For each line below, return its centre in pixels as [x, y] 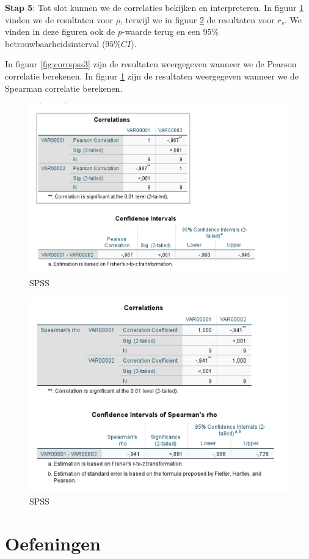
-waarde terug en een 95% [170, 31]
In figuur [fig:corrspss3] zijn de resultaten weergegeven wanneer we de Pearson [151, 64]
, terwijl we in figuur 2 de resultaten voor [198, 19]
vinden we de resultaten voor [59, 19]
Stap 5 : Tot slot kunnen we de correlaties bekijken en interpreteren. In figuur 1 [154, 7]
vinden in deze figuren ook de [60, 31]
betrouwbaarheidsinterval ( [55, 43]
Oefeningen [53, 543]
